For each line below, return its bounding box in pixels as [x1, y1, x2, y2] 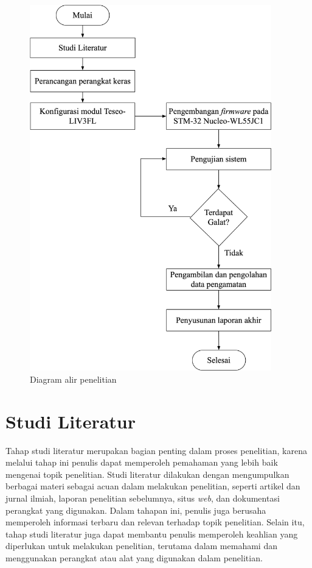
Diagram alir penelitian [30, 372, 117, 385]
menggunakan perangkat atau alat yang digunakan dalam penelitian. [5, 551, 263, 564]
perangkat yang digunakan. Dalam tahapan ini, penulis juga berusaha [5, 503, 266, 516]
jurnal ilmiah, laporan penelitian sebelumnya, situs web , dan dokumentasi [5, 491, 280, 504]
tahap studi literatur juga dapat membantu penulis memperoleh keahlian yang [5, 527, 298, 540]
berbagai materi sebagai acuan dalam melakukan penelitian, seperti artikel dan [5, 480, 300, 492]
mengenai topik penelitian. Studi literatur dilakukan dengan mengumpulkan [5, 467, 289, 480]
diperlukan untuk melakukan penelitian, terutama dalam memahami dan [5, 539, 277, 552]
